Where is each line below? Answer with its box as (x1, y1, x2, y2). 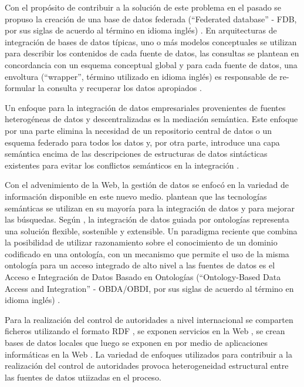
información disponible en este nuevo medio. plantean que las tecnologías (5, 190, 267, 202)
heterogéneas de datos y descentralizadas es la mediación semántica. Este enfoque (5, 113, 298, 125)
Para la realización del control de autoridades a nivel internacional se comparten (5, 313, 293, 325)
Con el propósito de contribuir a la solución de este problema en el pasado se (5, 1, 282, 13)
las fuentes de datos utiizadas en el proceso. (5, 371, 161, 383)
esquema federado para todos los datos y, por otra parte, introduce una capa (5, 136, 280, 148)
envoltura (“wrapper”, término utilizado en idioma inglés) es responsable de (5, 70, 277, 82)
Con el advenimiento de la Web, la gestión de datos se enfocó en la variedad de (5, 179, 289, 191)
